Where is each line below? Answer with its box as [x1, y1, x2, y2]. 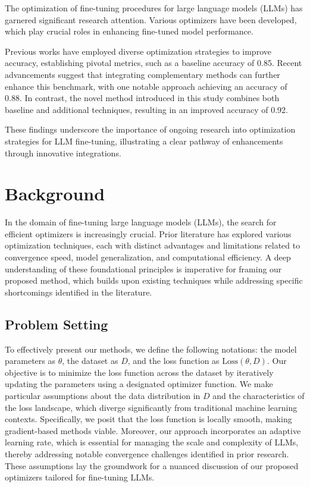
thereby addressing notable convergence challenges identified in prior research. [5, 447, 289, 460]
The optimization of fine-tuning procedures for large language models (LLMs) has [5, 2, 303, 14]
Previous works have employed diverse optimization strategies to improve [5, 45, 271, 57]
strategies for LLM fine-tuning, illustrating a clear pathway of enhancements [5, 134, 283, 147]
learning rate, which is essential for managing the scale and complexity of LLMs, [5, 436, 299, 448]
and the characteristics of [212, 389, 305, 401]
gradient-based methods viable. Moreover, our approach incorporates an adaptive [5, 424, 301, 436]
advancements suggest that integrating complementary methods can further [5, 68, 280, 80]
